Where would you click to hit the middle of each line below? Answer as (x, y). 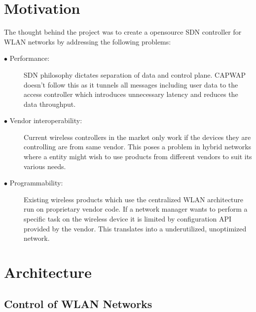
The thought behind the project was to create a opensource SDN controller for (123, 32)
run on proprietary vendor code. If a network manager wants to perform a (136, 209)
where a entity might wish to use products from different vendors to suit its (138, 156)
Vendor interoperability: (46, 120)
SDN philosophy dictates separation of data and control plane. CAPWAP (135, 74)
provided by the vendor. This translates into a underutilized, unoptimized (135, 228)
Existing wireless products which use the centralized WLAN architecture (134, 199)
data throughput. (50, 104)
